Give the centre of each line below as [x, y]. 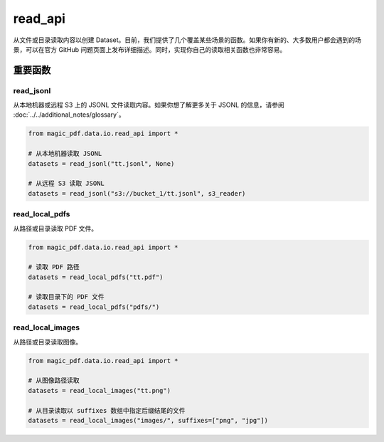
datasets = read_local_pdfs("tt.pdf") [96, 277]
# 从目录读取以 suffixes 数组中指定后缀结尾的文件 [107, 410]
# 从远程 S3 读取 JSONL [66, 184]
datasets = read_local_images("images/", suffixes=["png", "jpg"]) [148, 420]
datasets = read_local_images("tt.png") [99, 390]
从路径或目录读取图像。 [47, 342]
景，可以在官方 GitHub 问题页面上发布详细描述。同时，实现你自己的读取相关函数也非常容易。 [150, 49]
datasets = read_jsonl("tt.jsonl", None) [101, 163]
